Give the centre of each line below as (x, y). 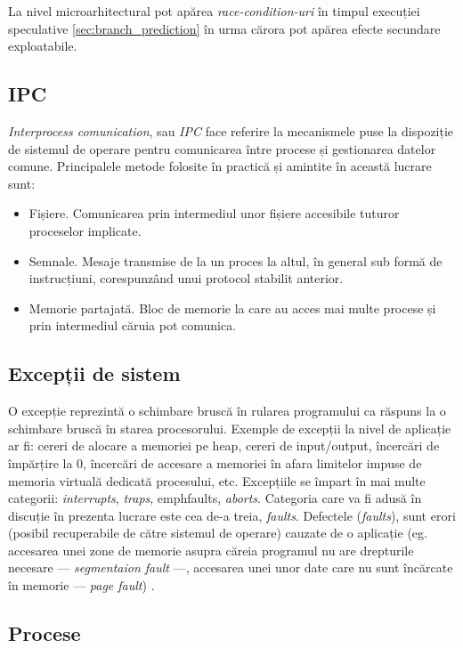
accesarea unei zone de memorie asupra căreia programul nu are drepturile (211, 550)
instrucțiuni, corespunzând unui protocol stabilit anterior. (186, 278)
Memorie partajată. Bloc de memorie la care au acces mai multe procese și (232, 308)
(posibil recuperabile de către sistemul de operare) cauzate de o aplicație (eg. (218, 533)
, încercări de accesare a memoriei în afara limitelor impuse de (252, 462)
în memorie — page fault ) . (81, 585)
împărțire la (41, 462)
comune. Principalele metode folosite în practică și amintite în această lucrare (220, 166)
